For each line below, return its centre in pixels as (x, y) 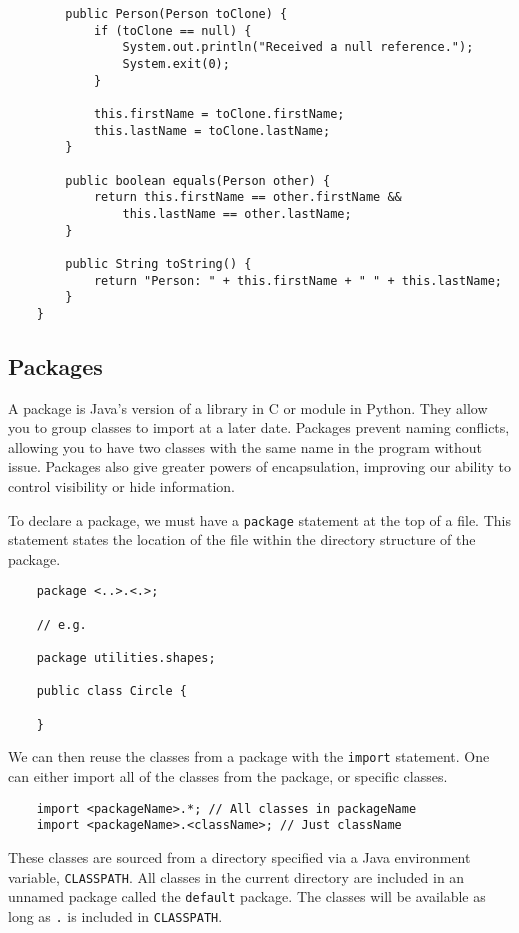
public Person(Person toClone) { (176, 14)
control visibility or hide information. (121, 486)
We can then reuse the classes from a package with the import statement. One (249, 756)
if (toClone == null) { (172, 30)
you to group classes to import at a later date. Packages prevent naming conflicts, (259, 427)
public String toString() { (158, 263)
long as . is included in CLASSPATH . (115, 915)
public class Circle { (111, 691)
